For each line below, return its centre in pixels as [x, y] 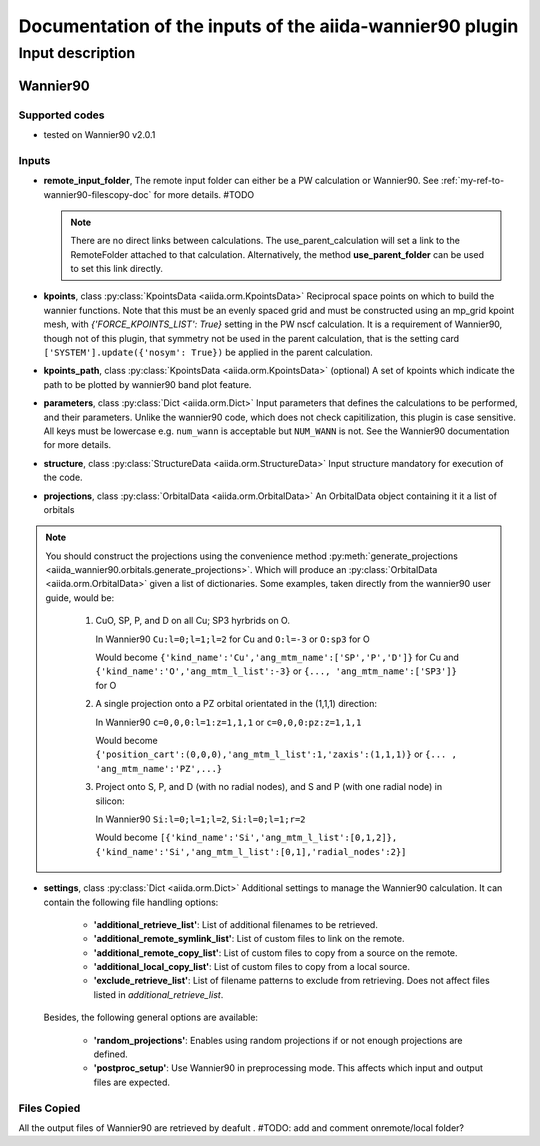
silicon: [110, 801]
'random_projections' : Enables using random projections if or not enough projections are [278, 1040]
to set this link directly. [117, 269]
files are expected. [131, 1082]
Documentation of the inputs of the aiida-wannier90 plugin [268, 26]
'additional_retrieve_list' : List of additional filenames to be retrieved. [236, 924]
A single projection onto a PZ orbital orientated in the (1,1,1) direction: [236, 704]
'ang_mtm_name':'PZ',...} [159, 768]
